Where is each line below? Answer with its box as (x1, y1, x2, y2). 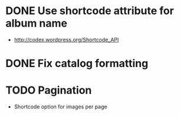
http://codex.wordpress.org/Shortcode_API (14, 36, 119, 43)
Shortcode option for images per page (14, 103, 107, 110)
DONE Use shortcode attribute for (5, 4, 175, 18)
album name (5, 16, 68, 30)
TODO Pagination (5, 84, 92, 97)
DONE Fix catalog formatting (5, 57, 149, 70)
